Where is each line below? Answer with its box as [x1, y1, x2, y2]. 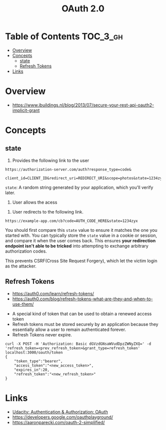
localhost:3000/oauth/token [5, 350, 63, 355]
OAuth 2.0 [61, 3, 105, 14]
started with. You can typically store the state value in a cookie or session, [5, 232, 157, 238]
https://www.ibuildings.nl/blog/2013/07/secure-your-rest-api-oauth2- [12, 102, 154, 108]
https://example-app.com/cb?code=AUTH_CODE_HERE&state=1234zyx [5, 218, 138, 223]
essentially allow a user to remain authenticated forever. [12, 326, 126, 332]
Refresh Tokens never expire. [12, 331, 73, 337]
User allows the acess [12, 199, 58, 205]
